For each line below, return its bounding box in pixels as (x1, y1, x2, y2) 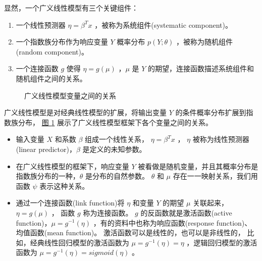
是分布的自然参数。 (85, 171, 149, 181)
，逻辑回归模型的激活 (186, 237, 257, 247)
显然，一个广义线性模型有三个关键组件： (4, 3, 138, 13)
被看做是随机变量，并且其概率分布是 (138, 161, 258, 171)
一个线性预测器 (16, 19, 66, 30)
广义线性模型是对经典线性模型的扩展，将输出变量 (4, 107, 167, 118)
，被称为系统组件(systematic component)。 (94, 19, 232, 30)
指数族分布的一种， (16, 171, 80, 181)
